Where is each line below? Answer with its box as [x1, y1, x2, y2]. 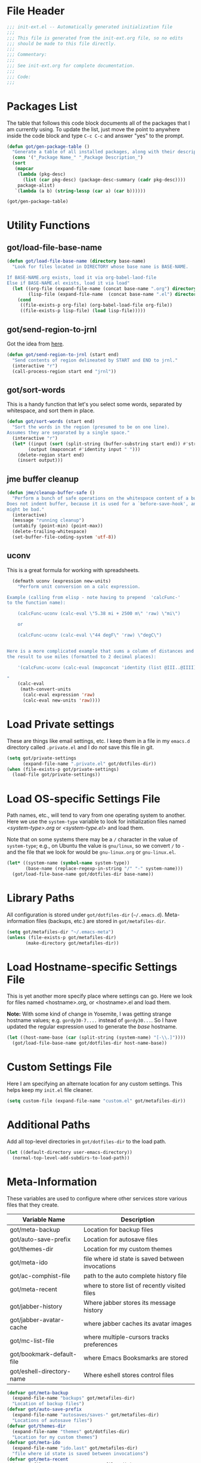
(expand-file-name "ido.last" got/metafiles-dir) [12, 1445, 138, 1451]
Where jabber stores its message [83, 1298, 176, 1307]
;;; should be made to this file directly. [7, 41, 117, 47]
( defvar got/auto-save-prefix [7, 1406, 82, 1412]
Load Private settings [7, 718, 115, 732]
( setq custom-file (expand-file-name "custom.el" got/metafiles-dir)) [7, 1098, 186, 1104]
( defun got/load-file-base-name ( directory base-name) [7, 258, 146, 264]
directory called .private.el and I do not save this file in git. [7, 743, 154, 751]
